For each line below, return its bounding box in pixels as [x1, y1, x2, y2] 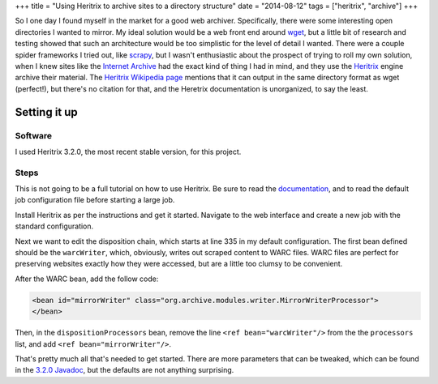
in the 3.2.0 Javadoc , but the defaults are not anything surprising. [15, 365, 234, 375]
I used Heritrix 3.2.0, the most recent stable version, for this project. [15, 147, 242, 156]
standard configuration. [15, 221, 94, 231]
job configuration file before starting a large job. [15, 195, 175, 205]
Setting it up [15, 105, 79, 119]
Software [15, 130, 53, 141]
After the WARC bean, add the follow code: [15, 274, 159, 284]
